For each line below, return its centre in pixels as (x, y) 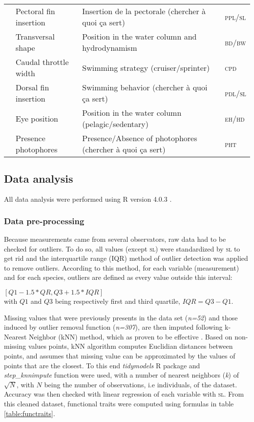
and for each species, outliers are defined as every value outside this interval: (118, 277)
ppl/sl (235, 17)
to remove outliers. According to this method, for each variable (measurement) (122, 267)
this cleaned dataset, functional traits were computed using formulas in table (119, 403)
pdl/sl (235, 93)
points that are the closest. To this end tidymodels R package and (102, 365)
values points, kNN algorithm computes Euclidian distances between (130, 346)
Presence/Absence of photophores (140, 138)
